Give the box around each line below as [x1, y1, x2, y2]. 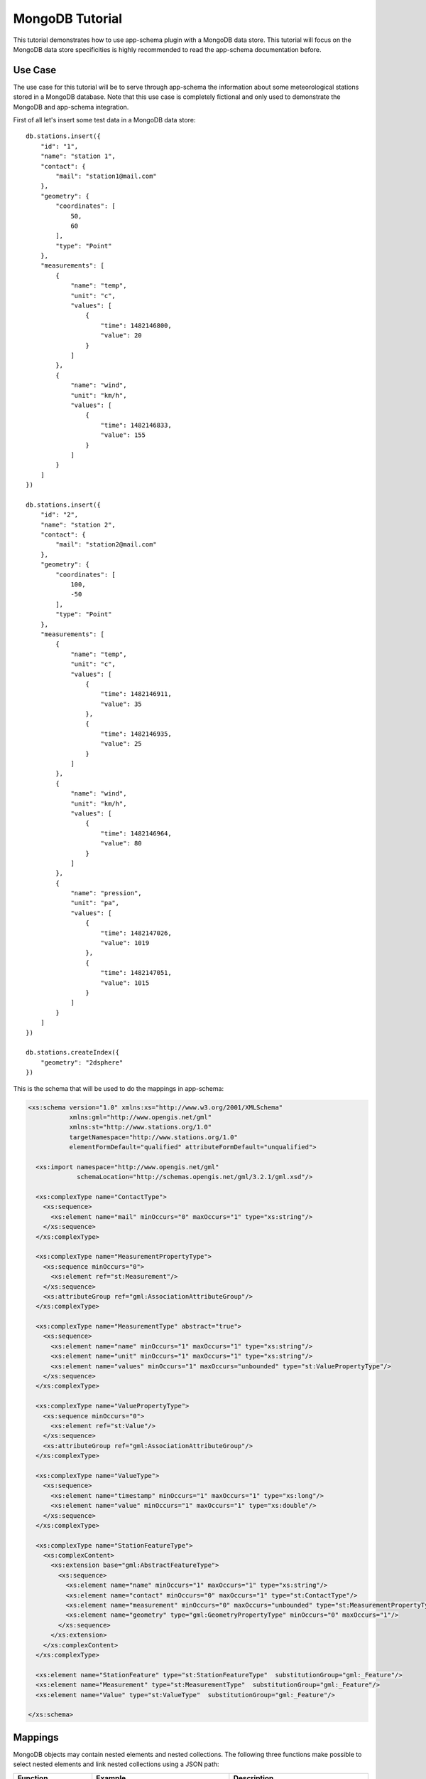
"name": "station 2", [40, 520, 116, 529]
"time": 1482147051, [100, 968, 172, 977]
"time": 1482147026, [100, 929, 172, 937]
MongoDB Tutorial [13, 11, 123, 26]
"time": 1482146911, [100, 690, 172, 698]
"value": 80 [100, 840, 142, 848]
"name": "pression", [70, 889, 142, 897]
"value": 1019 [100, 939, 150, 947]
